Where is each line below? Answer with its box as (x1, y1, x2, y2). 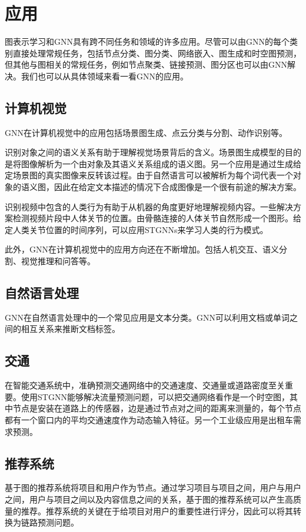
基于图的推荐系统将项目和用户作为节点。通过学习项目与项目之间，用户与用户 (5, 481, 301, 494)
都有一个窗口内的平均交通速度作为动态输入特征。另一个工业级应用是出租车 (5, 414, 293, 426)
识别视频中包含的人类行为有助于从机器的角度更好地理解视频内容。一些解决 (5, 200, 293, 212)
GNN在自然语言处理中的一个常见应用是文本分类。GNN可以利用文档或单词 (5, 311, 290, 323)
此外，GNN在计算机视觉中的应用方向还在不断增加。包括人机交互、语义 (5, 243, 279, 255)
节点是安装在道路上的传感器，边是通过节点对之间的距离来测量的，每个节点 (12, 402, 301, 414)
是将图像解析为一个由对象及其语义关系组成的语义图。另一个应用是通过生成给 (5, 157, 301, 169)
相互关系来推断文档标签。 (21, 322, 120, 335)
